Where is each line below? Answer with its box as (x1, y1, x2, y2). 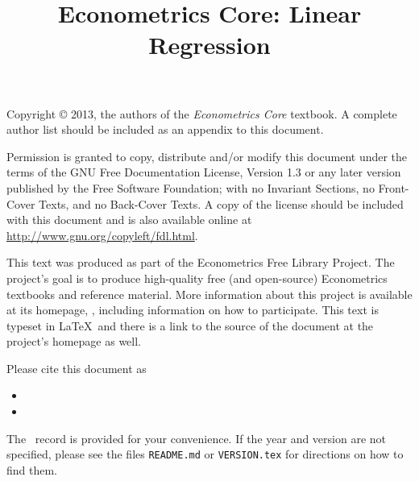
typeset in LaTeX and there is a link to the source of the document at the (6, 317, 374, 334)
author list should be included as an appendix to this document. (6, 121, 324, 138)
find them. (6, 461, 58, 478)
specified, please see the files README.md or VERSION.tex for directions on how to (6, 446, 404, 462)
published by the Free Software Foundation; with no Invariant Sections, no (6, 179, 375, 196)
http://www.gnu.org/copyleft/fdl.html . (6, 226, 198, 243)
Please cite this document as (6, 359, 147, 376)
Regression (148, 28, 271, 61)
